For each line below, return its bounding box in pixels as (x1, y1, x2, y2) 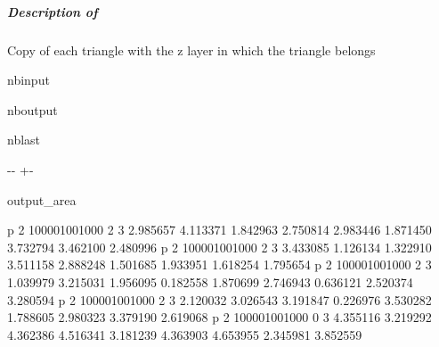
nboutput (7, 100, 58, 119)
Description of (7, 2, 98, 21)
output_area (7, 190, 77, 209)
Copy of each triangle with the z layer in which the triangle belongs (7, 40, 376, 59)
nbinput (7, 70, 50, 89)
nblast (7, 130, 41, 149)
